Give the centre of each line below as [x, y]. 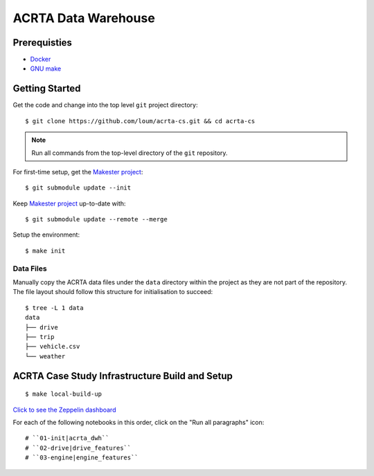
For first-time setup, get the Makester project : [78, 172]
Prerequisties [43, 43]
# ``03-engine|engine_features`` [82, 458]
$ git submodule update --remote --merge [96, 219]
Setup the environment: [46, 235]
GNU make [46, 68]
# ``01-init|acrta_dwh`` [67, 438]
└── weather [45, 356]
